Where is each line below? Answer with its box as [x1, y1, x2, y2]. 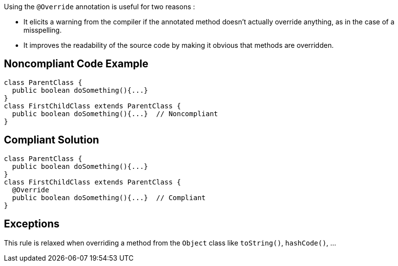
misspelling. [23, 26, 62, 34]
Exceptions [4, 218, 60, 230]
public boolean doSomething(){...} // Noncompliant [12, 109, 218, 118]
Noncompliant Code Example [4, 58, 148, 70]
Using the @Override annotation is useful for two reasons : [4, 2, 195, 11]
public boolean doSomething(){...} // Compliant [12, 193, 206, 202]
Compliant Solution [4, 134, 99, 146]
